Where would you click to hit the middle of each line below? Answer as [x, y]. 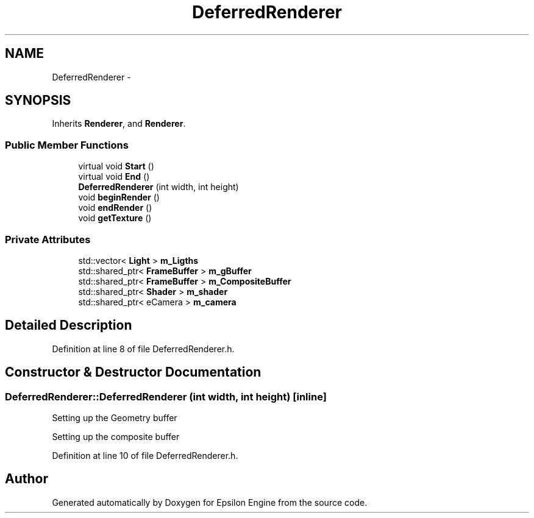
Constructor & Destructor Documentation [133, 372]
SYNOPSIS [38, 101]
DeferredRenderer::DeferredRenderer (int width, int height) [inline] [166, 396]
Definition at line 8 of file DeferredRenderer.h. [143, 349]
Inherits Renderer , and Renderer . [119, 124]
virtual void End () [114, 177]
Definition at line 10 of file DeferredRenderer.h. [145, 456]
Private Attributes [48, 239]
